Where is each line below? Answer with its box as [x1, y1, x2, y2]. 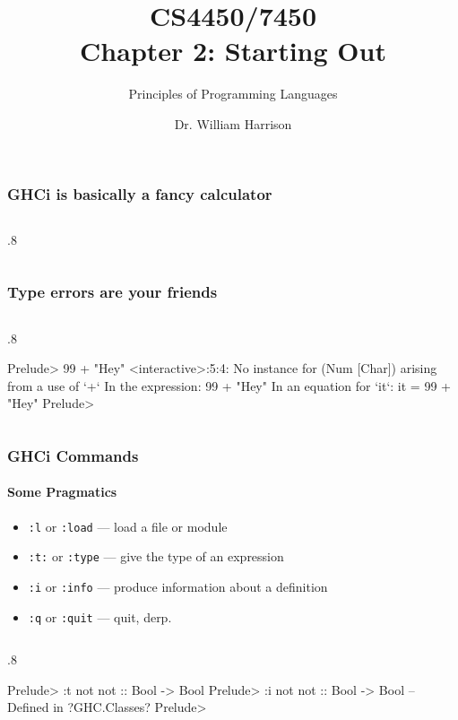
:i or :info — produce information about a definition [28, 577, 328, 595]
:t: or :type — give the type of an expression [28, 547, 284, 566]
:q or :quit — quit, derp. [28, 607, 172, 626]
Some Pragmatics [7, 482, 117, 501]
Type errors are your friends [7, 281, 218, 303]
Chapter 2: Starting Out [80, 32, 386, 69]
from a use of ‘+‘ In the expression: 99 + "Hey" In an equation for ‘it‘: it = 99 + [7, 376, 451, 395]
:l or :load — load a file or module [28, 516, 228, 535]
